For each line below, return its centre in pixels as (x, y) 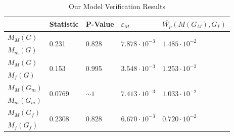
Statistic (64, 24)
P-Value (100, 24)
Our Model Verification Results (117, 6)
